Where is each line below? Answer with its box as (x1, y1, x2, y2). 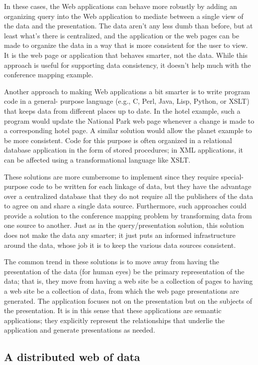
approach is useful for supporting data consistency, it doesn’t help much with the (4, 59, 251, 70)
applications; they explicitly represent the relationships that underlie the (4, 315, 225, 325)
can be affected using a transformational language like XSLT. (4, 154, 190, 165)
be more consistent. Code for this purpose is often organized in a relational (4, 135, 232, 145)
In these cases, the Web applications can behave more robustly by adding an (4, 1, 237, 11)
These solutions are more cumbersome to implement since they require (4, 171, 219, 182)
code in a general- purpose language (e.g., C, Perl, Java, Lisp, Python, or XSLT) (4, 96, 250, 106)
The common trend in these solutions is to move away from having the (4, 256, 219, 267)
